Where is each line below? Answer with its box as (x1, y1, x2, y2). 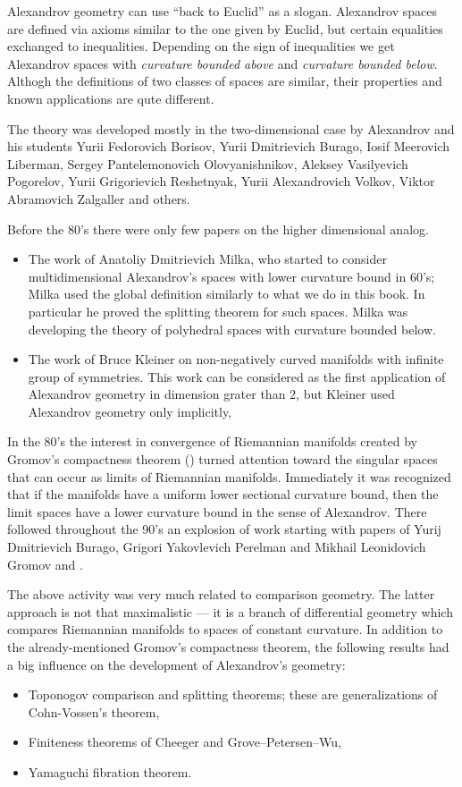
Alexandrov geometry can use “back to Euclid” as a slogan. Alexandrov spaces (7, 2, 437, 20)
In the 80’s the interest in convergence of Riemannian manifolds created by (7, 432, 418, 451)
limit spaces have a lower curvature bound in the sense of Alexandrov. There (7, 502, 427, 520)
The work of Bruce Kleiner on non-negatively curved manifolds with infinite (28, 350, 444, 368)
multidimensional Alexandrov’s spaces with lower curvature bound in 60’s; (28, 267, 435, 285)
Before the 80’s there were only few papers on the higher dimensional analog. (7, 219, 429, 238)
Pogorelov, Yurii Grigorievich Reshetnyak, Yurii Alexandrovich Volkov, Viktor (7, 172, 435, 190)
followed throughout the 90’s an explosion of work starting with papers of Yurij (7, 520, 441, 538)
